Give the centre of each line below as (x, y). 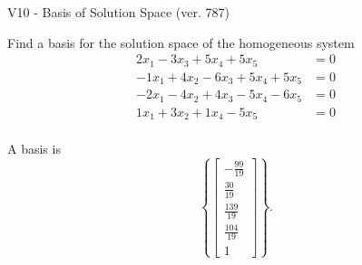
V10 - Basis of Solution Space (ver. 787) (118, 12)
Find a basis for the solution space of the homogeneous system (181, 42)
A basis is (34, 149)
